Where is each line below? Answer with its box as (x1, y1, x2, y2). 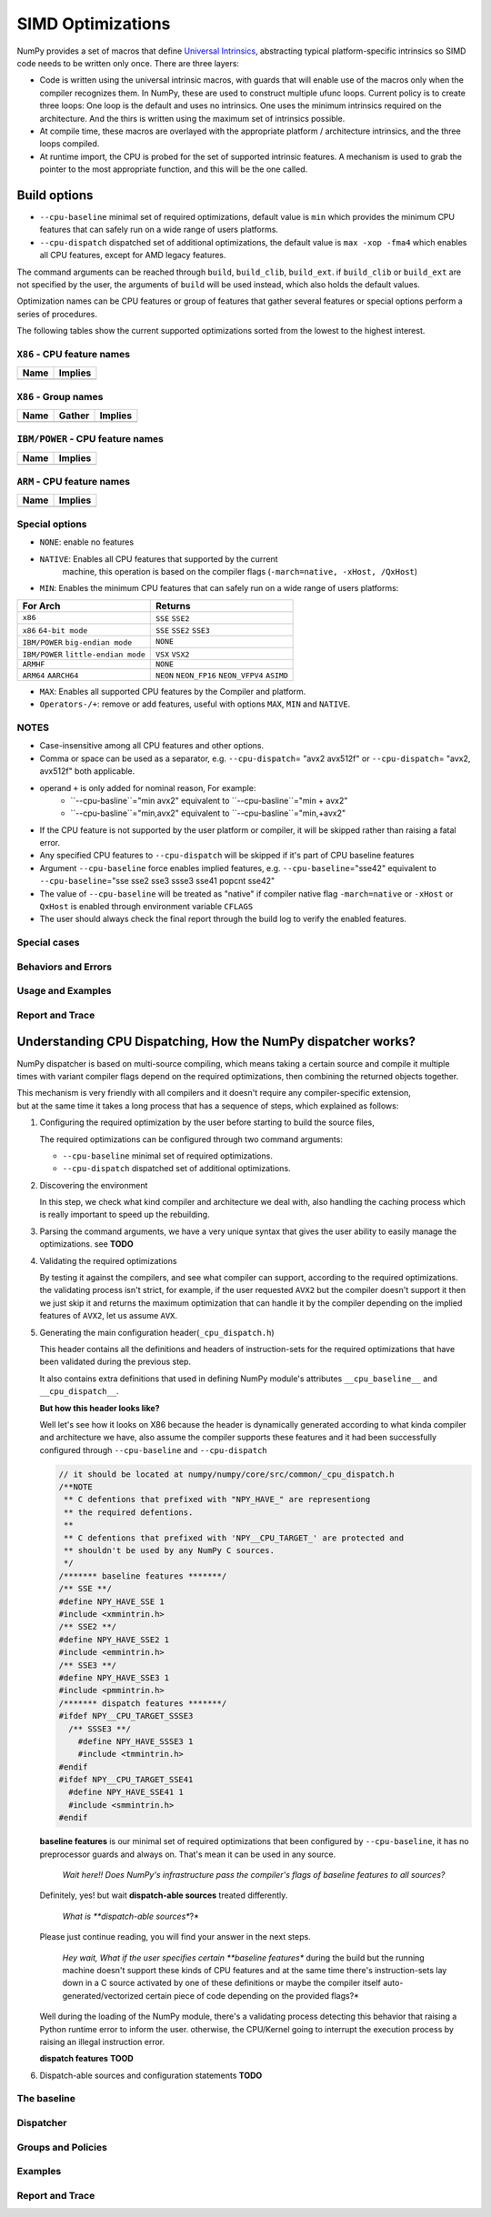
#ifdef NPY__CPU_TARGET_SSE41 (58, 1774, 194, 1785)
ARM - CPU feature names (16, 476, 131, 488)
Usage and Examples (16, 985, 112, 998)
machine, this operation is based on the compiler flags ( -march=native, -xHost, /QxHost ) (62, 567, 418, 577)
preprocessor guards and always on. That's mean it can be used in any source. (39, 1849, 336, 1860)
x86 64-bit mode (22, 626, 88, 636)
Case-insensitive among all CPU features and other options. (39, 740, 265, 751)
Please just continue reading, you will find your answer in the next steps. (39, 1931, 311, 1942)
